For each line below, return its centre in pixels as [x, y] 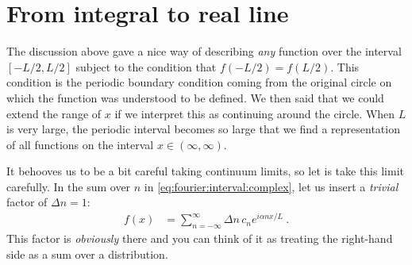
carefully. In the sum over [69, 186]
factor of [27, 202]
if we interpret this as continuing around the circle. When [255, 113]
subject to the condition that [146, 66]
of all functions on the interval [80, 144]
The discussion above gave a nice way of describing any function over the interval [204, 51]
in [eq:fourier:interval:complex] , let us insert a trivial [271, 186]
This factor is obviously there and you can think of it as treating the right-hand [200, 238]
